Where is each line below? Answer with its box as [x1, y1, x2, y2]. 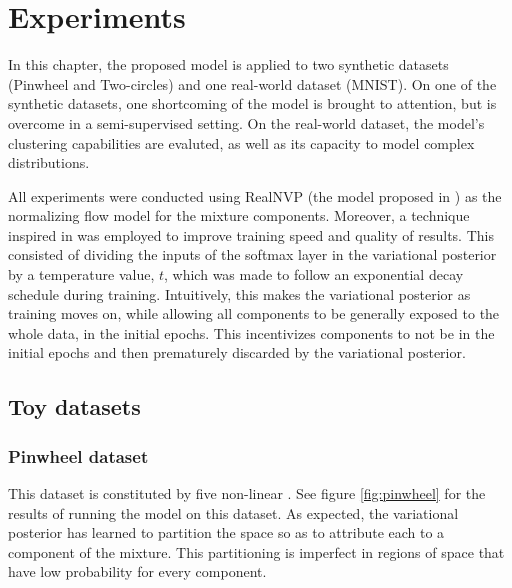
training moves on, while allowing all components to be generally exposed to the [8, 303, 500, 324]
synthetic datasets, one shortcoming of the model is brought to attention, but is [8, 93, 497, 114]
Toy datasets [8, 391, 141, 422]
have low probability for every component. [8, 561, 267, 582]
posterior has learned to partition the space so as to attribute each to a [8, 522, 445, 543]
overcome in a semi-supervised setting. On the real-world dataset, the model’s [8, 112, 485, 133]
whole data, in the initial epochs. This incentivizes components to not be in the [8, 322, 495, 343]
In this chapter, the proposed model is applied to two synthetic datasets [8, 54, 449, 75]
